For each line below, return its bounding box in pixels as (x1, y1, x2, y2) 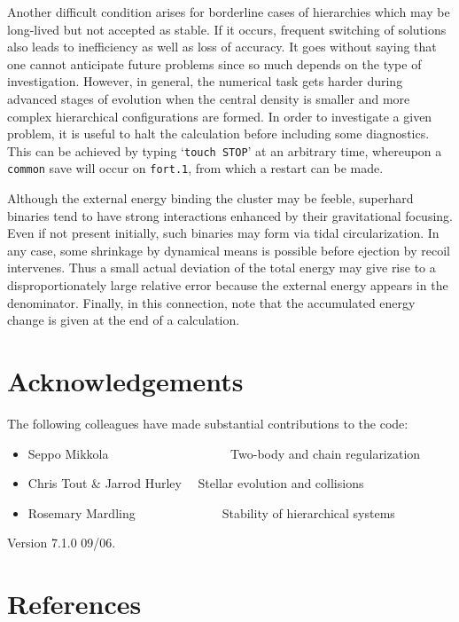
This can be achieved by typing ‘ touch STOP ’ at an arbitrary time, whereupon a (7, 141, 442, 160)
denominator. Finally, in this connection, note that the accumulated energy (7, 293, 416, 311)
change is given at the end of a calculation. (7, 311, 240, 329)
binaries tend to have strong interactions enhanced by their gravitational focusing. (7, 206, 453, 224)
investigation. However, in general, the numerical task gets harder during (7, 72, 403, 91)
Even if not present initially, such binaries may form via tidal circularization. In (7, 224, 440, 242)
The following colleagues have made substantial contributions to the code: (7, 413, 408, 432)
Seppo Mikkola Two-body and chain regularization (27, 444, 421, 462)
